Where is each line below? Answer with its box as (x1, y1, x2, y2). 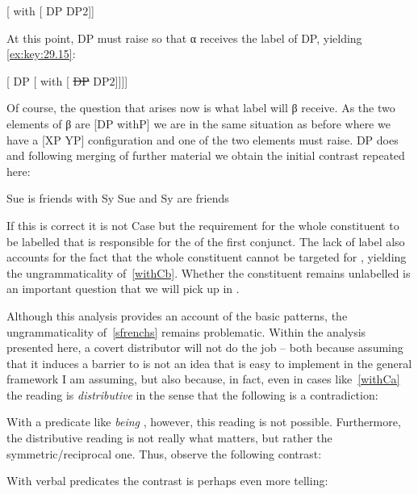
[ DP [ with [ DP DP (6, 72, 110, 89)
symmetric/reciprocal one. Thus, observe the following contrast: (6, 445, 322, 462)
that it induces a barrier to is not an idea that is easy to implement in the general (6, 354, 412, 371)
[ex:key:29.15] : (6, 45, 76, 62)
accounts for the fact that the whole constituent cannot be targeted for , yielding (6, 249, 407, 266)
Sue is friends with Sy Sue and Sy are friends (6, 190, 229, 207)
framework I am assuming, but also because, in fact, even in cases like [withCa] (6, 370, 400, 387)
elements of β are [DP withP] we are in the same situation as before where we (6, 115, 391, 132)
